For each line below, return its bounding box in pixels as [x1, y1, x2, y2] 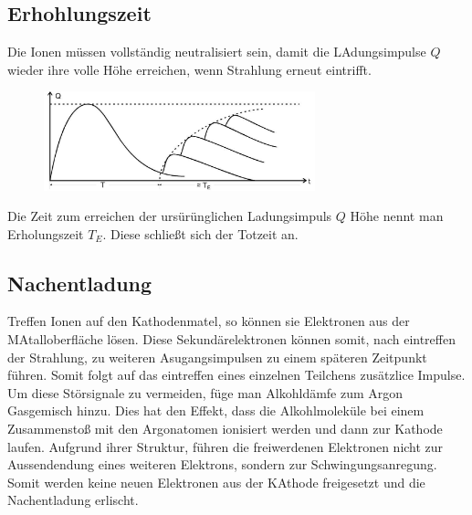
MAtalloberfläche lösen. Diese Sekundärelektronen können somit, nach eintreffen [7, 330, 456, 349]
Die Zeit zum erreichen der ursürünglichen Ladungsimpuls [7, 206, 332, 226]
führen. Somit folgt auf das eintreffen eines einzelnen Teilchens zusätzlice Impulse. [7, 365, 466, 384]
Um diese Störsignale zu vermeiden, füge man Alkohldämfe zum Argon [7, 383, 404, 402]
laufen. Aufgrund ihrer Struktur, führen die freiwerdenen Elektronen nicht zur [7, 436, 444, 456]
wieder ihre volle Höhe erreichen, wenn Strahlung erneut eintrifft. [7, 59, 372, 79]
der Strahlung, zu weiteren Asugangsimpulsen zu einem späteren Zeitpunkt [7, 347, 427, 366]
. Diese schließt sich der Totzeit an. [102, 224, 299, 243]
